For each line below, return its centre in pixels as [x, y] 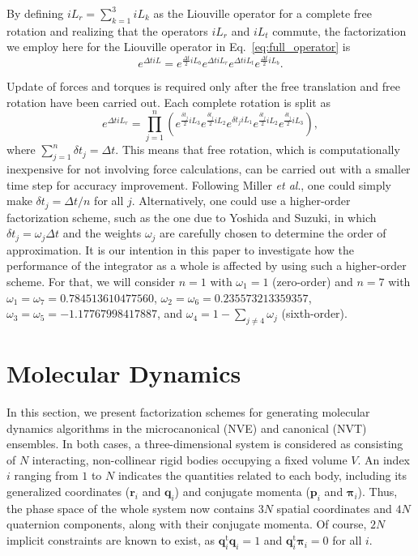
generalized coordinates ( [68, 491]
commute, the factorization [339, 30]
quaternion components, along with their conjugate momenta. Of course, [187, 524]
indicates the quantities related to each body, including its [262, 475]
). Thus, [377, 491]
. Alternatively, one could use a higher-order [241, 201]
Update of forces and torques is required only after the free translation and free [203, 86]
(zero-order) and [313, 281]
